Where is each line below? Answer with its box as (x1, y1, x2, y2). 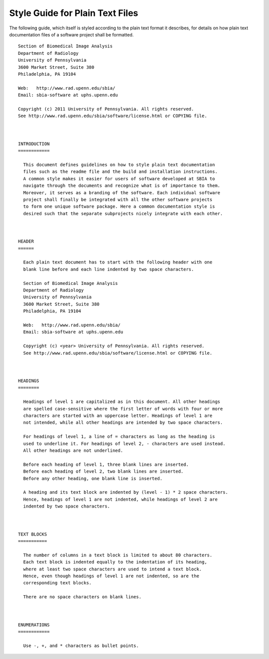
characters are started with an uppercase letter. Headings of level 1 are (23, 413, 213, 418)
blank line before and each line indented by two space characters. (23, 266, 194, 272)
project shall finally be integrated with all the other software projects (23, 197, 213, 202)
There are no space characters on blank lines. (23, 594, 142, 600)
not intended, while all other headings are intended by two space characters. (23, 420, 223, 425)
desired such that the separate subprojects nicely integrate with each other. (23, 211, 223, 216)
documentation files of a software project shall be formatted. (9, 31, 134, 37)
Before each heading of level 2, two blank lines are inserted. (23, 469, 184, 474)
